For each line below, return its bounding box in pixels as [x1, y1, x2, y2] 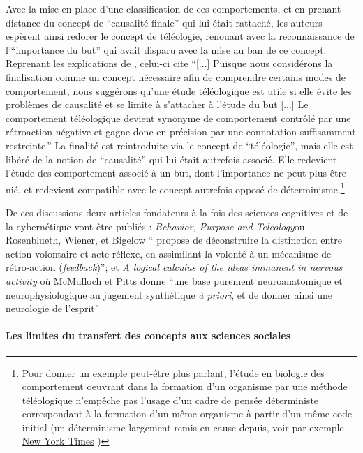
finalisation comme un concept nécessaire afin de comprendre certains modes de [6, 69, 346, 84]
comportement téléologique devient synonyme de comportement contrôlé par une [6, 110, 351, 125]
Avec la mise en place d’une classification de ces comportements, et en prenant [6, 1, 341, 15]
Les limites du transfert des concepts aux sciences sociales [6, 328, 291, 343]
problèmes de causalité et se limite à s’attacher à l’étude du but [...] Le [6, 97, 309, 112]
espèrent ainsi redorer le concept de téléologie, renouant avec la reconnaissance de [6, 29, 355, 43]
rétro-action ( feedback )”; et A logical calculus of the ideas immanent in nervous [6, 260, 343, 274]
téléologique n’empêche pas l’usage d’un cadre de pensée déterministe [22, 392, 319, 407]
